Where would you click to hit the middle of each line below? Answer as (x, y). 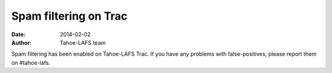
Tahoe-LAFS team (83, 42)
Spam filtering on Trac (69, 16)
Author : (22, 42)
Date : (18, 34)
